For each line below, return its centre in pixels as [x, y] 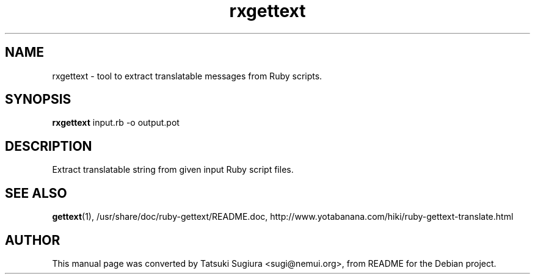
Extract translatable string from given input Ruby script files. [173, 170]
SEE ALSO [36, 193]
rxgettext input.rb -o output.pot [116, 123]
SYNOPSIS [38, 100]
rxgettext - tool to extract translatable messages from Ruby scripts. [187, 76]
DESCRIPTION [49, 146]
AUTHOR [33, 240]
